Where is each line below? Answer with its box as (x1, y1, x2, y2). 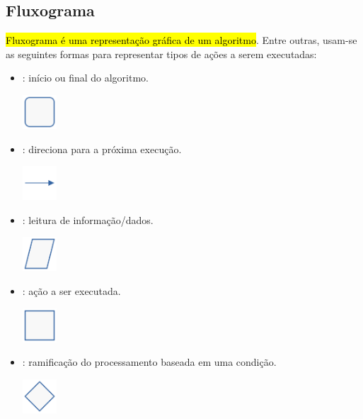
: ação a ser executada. (22, 283, 121, 298)
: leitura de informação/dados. (22, 212, 154, 227)
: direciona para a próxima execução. (22, 141, 182, 156)
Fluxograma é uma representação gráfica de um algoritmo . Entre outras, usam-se (6, 33, 357, 48)
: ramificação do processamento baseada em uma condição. (22, 354, 277, 369)
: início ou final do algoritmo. (22, 70, 149, 85)
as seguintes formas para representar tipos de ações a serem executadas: (6, 46, 317, 61)
